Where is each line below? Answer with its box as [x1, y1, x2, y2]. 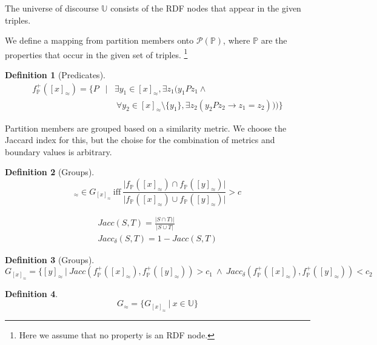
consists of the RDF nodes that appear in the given [110, 2, 301, 14]
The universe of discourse [5, 2, 99, 14]
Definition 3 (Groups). [5, 253, 95, 266]
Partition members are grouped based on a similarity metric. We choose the [5, 121, 287, 134]
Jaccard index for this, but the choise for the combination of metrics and [5, 133, 275, 146]
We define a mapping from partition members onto [5, 34, 194, 47]
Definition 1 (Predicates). [5, 69, 105, 81]
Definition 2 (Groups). [5, 166, 95, 178]
